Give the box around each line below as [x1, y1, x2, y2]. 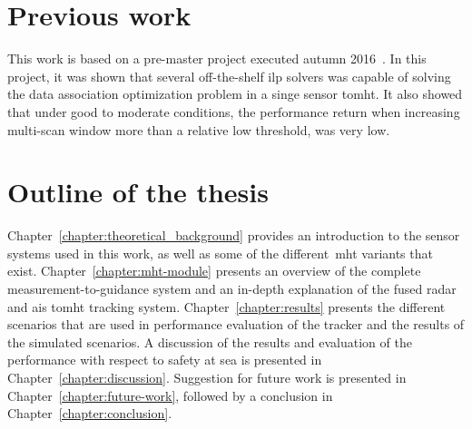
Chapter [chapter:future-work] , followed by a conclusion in [7, 385, 333, 405]
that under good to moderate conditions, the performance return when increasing [7, 102, 460, 121]
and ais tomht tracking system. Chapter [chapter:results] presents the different [7, 297, 446, 316]
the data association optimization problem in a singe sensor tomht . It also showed [7, 84, 463, 103]
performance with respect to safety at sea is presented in [7, 350, 322, 369]
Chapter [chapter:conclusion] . [7, 404, 172, 423]
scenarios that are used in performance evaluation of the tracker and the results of [7, 315, 465, 334]
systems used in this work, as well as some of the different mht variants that [7, 243, 433, 262]
